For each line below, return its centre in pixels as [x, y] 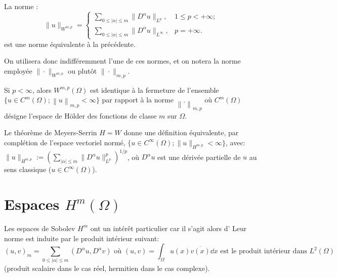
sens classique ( [28, 169]
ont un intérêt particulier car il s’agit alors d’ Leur [168, 228]
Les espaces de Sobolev [40, 228]
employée [18, 71]
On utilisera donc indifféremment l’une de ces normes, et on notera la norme [122, 61]
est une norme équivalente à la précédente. [70, 44]
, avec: [236, 142]
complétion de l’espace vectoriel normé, [65, 142]
